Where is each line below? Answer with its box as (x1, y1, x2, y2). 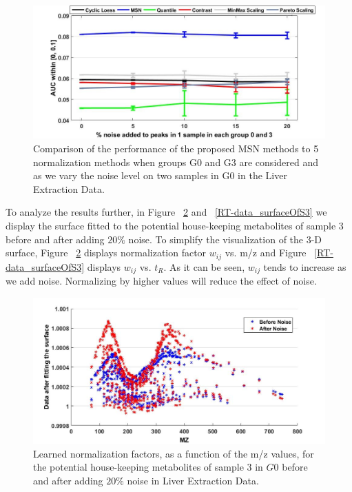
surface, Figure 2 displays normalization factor (6, 245, 207, 260)
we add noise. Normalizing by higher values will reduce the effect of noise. (6, 274, 317, 288)
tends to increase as (263, 259, 346, 274)
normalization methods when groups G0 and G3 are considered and (33, 154, 318, 169)
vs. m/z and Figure (225, 245, 307, 260)
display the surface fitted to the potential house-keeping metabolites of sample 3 (6, 218, 344, 232)
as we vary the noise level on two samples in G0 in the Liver (33, 168, 287, 183)
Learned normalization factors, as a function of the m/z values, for (33, 446, 314, 460)
